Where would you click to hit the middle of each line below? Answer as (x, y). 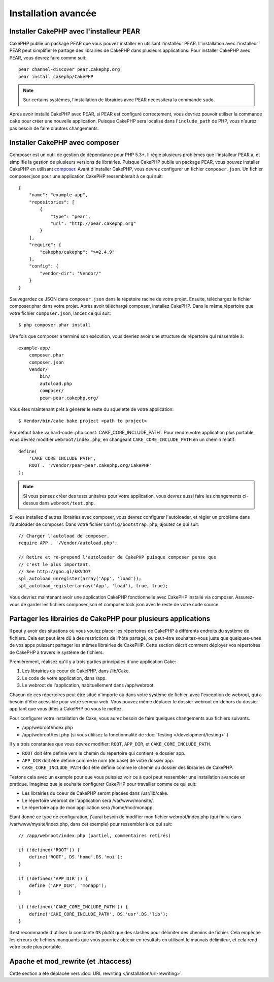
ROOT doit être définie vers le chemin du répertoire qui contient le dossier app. (104, 753)
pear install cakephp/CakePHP (56, 77)
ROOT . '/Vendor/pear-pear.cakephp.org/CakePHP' (90, 466)
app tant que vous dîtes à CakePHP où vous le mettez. (66, 709)
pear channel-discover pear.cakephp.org (69, 69)
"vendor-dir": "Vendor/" (71, 273)
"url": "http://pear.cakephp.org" (93, 224)
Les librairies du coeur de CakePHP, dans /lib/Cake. (76, 671)
